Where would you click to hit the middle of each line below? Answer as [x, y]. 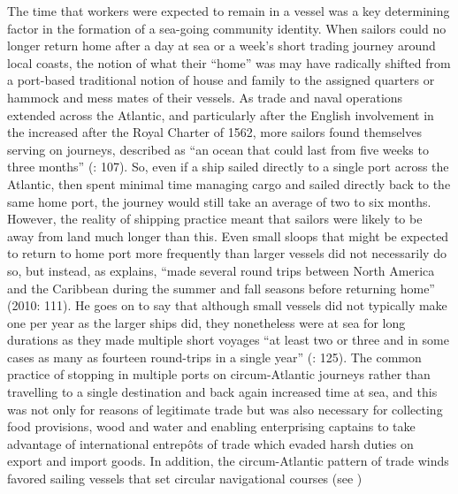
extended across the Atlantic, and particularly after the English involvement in [221, 114]
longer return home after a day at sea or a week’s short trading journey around [221, 46]
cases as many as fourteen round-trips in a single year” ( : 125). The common [214, 357]
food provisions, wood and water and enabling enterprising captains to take [211, 426]
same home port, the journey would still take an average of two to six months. [219, 201]
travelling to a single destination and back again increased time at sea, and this [222, 392]
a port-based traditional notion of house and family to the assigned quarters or [221, 80]
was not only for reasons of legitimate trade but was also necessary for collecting [225, 409]
